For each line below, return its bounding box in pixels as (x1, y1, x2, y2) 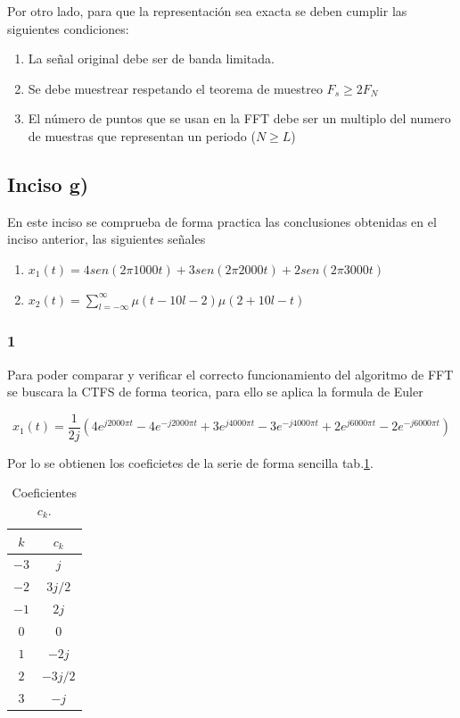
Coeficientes (12, 483, 77, 502)
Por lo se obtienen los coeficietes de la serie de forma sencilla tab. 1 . (7, 453, 374, 472)
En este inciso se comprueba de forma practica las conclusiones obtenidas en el (7, 212, 437, 230)
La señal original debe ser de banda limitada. (28, 49, 275, 68)
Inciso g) (7, 170, 89, 197)
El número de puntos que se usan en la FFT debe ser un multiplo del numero (28, 109, 451, 128)
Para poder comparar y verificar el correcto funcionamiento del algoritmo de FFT (7, 364, 454, 383)
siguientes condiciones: (7, 19, 129, 38)
